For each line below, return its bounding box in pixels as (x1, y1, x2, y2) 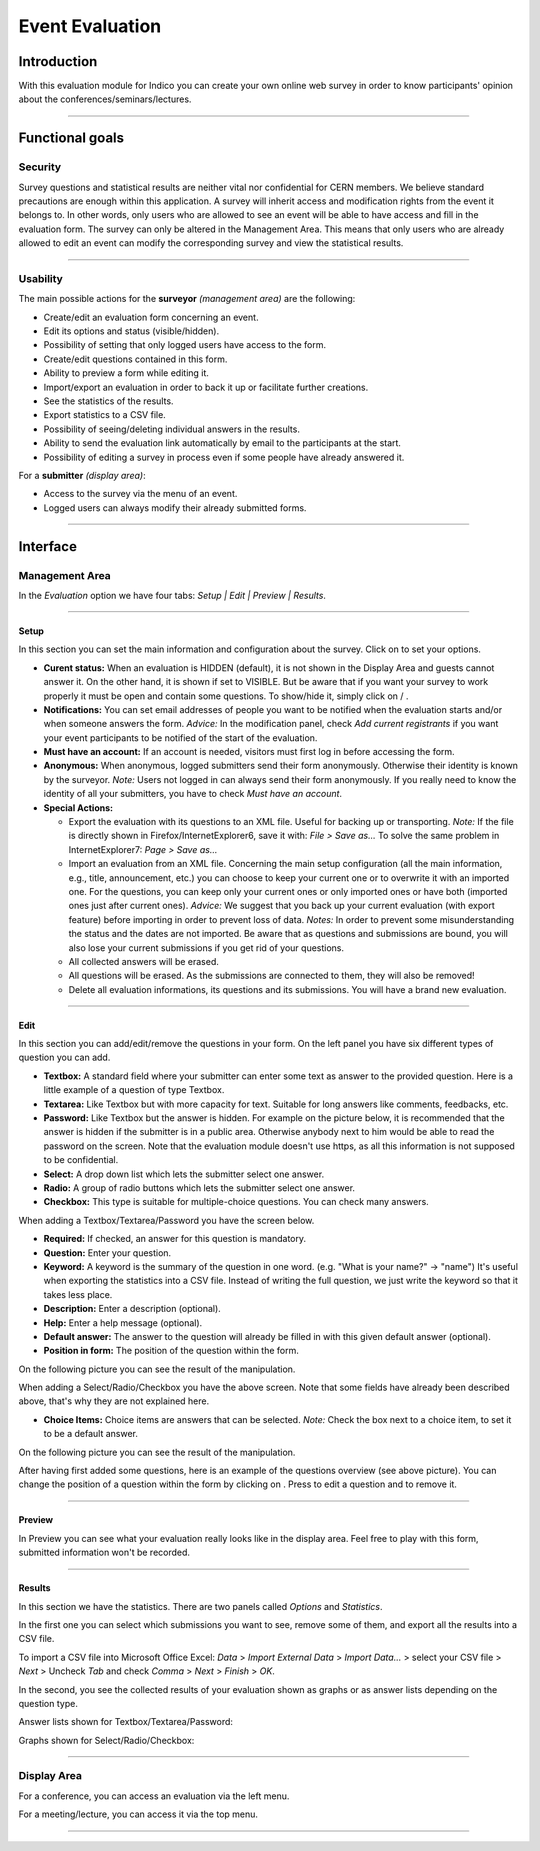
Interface (18, 538, 77, 555)
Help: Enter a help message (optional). (43, 1316, 203, 1329)
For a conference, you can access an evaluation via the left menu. (18, 1790, 290, 1802)
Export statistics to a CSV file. (43, 409, 167, 421)
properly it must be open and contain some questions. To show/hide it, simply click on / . (43, 690, 409, 702)
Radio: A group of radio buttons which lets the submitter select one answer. (43, 1182, 355, 1194)
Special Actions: (43, 801, 114, 814)
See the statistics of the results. (43, 395, 174, 407)
